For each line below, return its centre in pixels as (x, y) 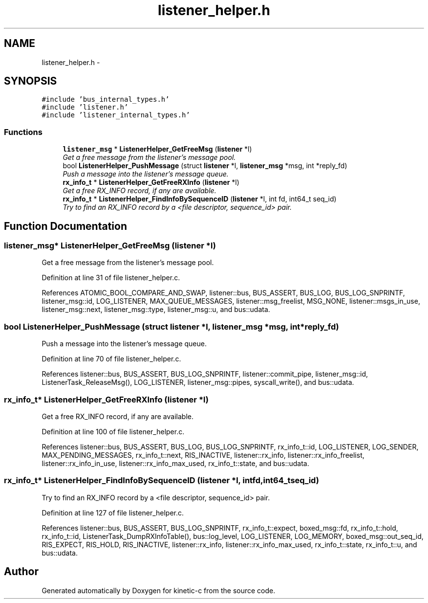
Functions (23, 132)
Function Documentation (65, 226)
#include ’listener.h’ (85, 107)
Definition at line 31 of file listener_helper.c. (111, 278)
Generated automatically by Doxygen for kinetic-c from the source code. (159, 590)
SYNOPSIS (31, 81)
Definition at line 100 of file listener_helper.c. (113, 431)
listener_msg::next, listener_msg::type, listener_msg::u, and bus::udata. (156, 310)
